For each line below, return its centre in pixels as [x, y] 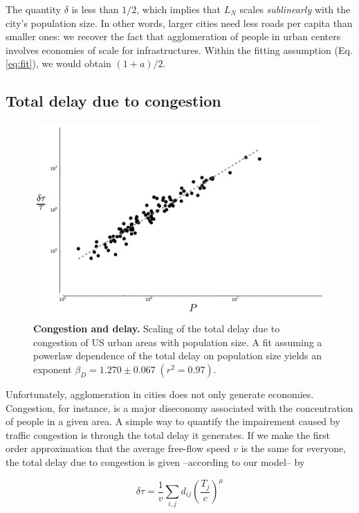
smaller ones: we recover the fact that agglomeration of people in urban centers [173, 36]
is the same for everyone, [294, 448]
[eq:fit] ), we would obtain [58, 63]
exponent [53, 369]
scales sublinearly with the [295, 9]
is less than [95, 9]
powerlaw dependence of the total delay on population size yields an [178, 355]
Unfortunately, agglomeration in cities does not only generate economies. [160, 394]
